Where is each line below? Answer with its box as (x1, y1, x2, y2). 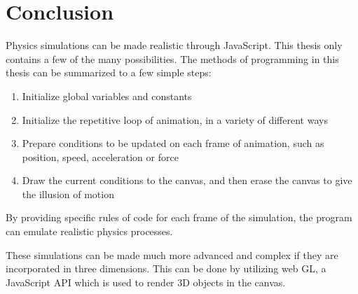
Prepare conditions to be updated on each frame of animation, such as (22, 136, 324, 150)
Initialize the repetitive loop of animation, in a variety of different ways (22, 112, 328, 127)
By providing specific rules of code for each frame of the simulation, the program (6, 210, 352, 225)
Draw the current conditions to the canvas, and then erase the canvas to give (22, 173, 352, 188)
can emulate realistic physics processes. (6, 224, 173, 239)
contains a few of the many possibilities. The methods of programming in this (6, 51, 339, 66)
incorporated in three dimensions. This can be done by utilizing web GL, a (6, 261, 326, 276)
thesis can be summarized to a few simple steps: (6, 65, 212, 80)
